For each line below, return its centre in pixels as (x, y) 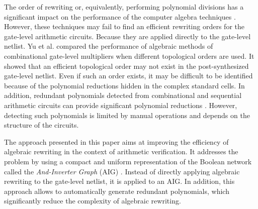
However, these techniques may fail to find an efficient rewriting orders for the (124, 26)
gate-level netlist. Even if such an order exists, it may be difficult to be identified (128, 76)
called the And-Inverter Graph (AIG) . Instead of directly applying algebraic (122, 171)
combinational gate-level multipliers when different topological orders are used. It (129, 56)
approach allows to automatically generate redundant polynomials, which (117, 191)
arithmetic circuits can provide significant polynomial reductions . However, (121, 105)
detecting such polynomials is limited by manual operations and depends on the (127, 115)
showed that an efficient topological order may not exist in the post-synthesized (126, 66)
